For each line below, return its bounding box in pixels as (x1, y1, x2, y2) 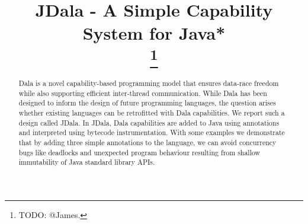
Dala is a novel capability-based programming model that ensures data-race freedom (18, 78, 279, 88)
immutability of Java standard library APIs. (18, 157, 155, 167)
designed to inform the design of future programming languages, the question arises (18, 98, 276, 108)
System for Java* (82, 21, 226, 45)
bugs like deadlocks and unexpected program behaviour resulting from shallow (18, 147, 261, 157)
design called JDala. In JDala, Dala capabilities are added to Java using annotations (18, 117, 280, 127)
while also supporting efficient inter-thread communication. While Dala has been (18, 88, 267, 98)
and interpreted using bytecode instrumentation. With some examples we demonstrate (18, 127, 285, 137)
